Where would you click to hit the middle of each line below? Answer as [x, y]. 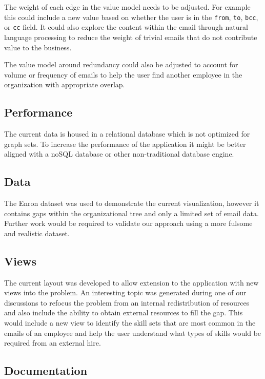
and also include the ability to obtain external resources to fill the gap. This [124, 312]
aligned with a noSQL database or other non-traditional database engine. [119, 154]
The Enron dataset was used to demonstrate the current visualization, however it [132, 203]
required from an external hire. [53, 343]
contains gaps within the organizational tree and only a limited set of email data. [131, 213]
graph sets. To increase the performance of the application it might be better [125, 144]
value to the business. [38, 47]
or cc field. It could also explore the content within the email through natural [126, 27]
